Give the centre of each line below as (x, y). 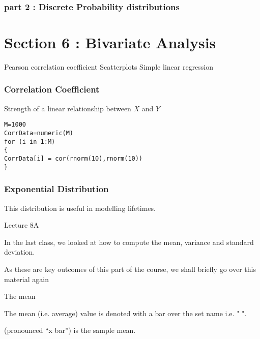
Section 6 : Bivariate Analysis (110, 42)
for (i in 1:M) (30, 142)
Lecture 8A (22, 225)
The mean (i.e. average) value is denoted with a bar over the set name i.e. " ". (125, 313)
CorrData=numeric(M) (39, 133)
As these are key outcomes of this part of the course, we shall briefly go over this (130, 269)
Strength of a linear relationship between (68, 108)
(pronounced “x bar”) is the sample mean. (70, 330)
